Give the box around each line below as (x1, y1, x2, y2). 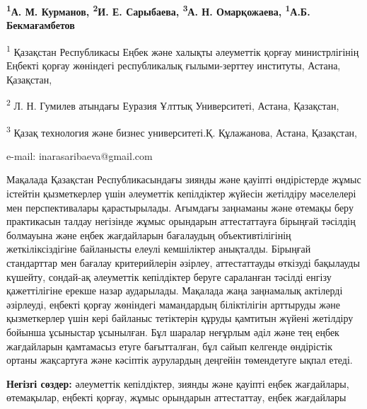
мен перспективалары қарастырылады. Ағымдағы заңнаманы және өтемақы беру (6, 200, 354, 214)
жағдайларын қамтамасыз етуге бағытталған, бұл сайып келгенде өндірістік (6, 338, 332, 353)
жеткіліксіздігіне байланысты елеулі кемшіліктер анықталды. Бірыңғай (6, 241, 311, 256)
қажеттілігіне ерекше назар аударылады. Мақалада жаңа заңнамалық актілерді (6, 283, 343, 298)
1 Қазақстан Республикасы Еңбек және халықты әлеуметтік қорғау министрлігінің (6, 42, 359, 59)
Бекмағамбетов (6, 18, 75, 33)
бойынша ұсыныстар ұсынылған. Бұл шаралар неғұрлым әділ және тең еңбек (6, 324, 339, 339)
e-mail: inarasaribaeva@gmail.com (6, 148, 153, 163)
